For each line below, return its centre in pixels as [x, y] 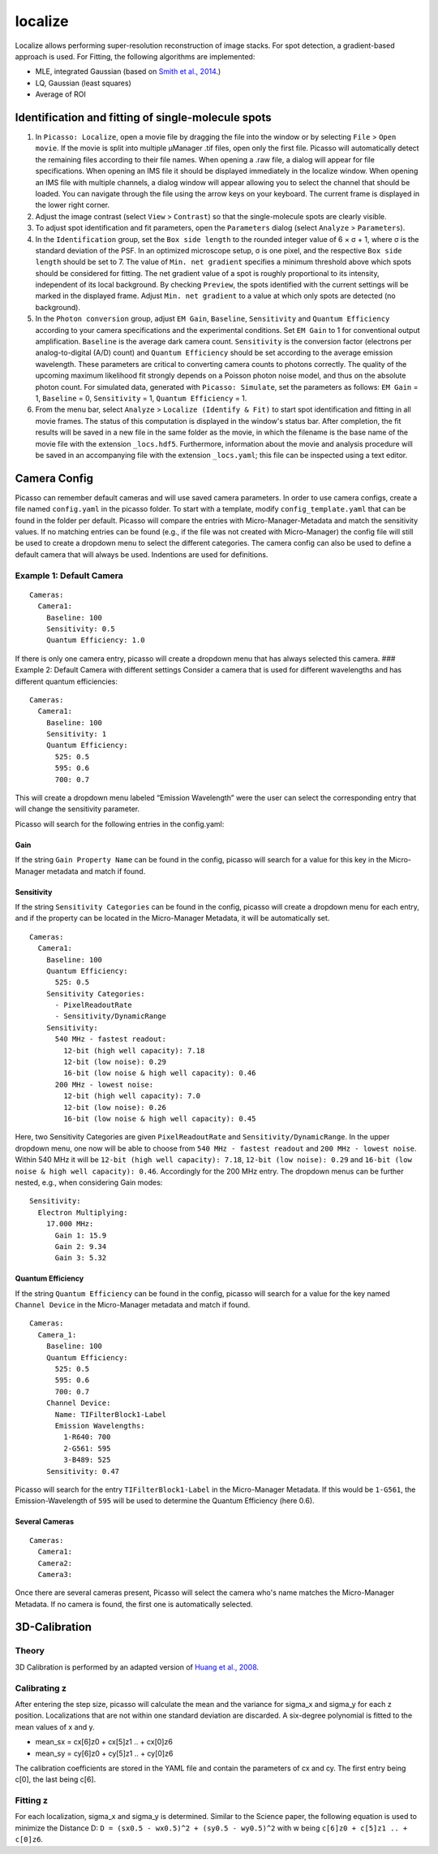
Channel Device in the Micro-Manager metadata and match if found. [133, 1305]
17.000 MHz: [70, 1224]
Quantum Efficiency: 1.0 [95, 640]
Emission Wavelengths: [100, 1426]
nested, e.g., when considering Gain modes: [89, 1182]
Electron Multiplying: [83, 1212]
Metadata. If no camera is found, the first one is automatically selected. [134, 1604]
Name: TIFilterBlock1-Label [110, 1414]
